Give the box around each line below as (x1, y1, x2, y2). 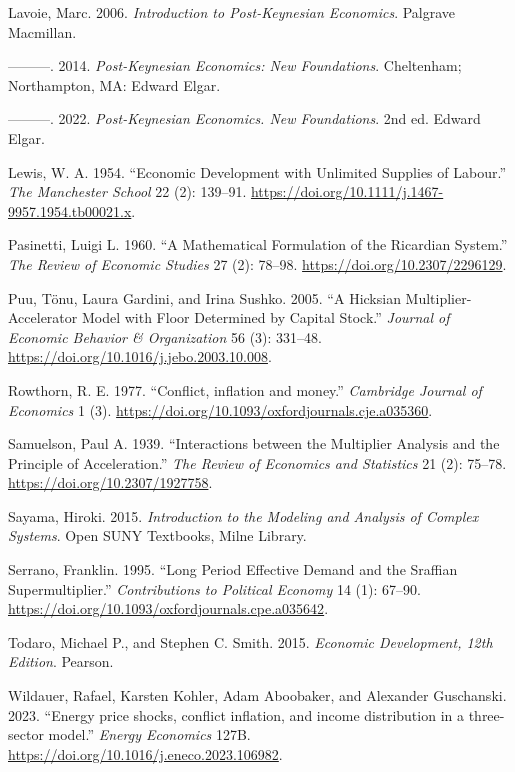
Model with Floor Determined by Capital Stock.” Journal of (81, 307, 450, 328)
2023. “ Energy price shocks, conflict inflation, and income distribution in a (8, 704, 464, 725)
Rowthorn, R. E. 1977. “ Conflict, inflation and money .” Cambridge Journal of (8, 379, 482, 400)
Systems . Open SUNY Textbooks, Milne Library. (8, 525, 307, 546)
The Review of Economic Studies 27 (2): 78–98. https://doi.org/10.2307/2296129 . (8, 253, 507, 274)
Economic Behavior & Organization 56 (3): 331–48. (8, 326, 322, 347)
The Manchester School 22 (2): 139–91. (8, 181, 247, 202)
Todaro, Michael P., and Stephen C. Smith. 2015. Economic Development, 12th (8, 631, 493, 652)
